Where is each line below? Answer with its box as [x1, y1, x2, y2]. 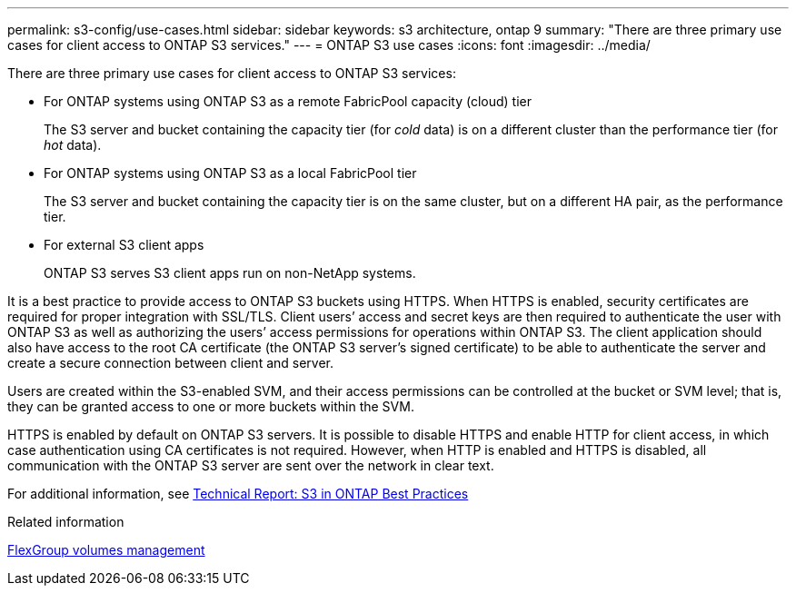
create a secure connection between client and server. [7, 355, 334, 371]
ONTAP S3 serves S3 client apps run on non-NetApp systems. [44, 265, 416, 281]
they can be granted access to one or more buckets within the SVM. [7, 399, 414, 414]
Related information [7, 514, 124, 529]
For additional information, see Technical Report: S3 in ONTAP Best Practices [7, 486, 469, 501]
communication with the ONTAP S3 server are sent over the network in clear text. [7, 458, 494, 473]
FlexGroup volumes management [7, 542, 205, 558]
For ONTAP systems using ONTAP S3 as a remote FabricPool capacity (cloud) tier [44, 94, 532, 109]
